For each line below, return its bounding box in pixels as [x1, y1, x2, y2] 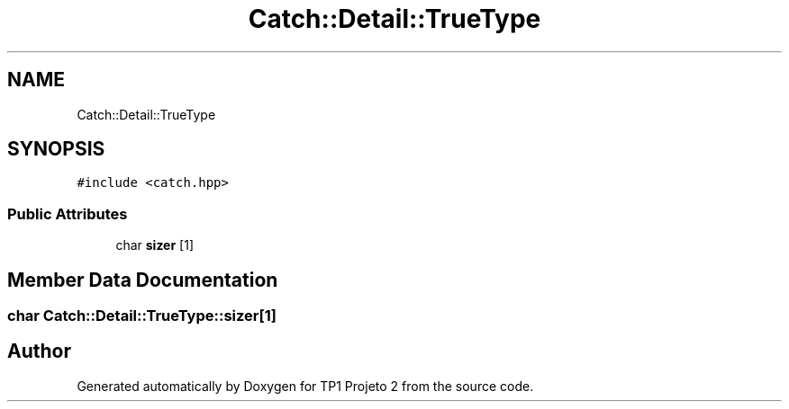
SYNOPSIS [7, 138, 105, 161]
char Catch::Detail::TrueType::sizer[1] [7, 307, 277, 325]
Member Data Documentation [7, 268, 278, 291]
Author [7, 340, 71, 363]
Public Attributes [7, 204, 128, 223]
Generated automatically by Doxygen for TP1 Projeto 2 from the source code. [77, 378, 534, 394]
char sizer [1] [115, 237, 195, 253]
